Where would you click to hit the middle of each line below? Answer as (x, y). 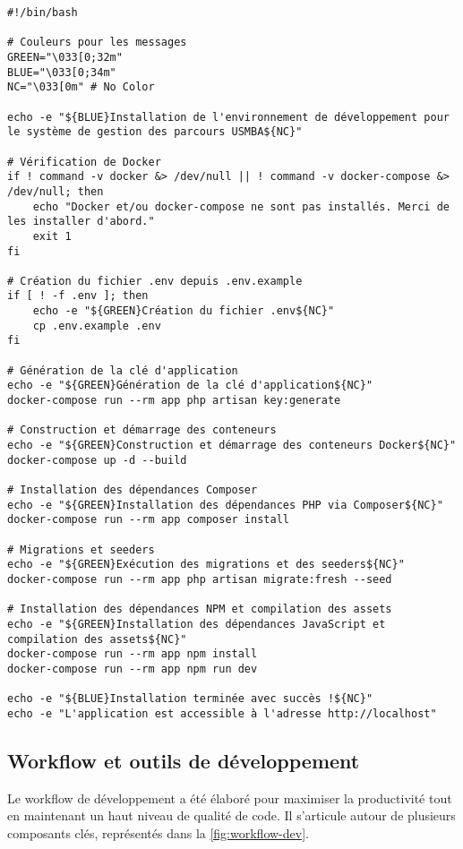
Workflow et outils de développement (184, 760)
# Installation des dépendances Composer (133, 490)
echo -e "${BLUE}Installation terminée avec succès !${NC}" (190, 699)
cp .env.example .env (97, 326)
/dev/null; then (56, 191)
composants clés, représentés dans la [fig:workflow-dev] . (158, 832)
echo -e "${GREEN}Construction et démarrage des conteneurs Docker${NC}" (232, 446)
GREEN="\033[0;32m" (65, 57)
